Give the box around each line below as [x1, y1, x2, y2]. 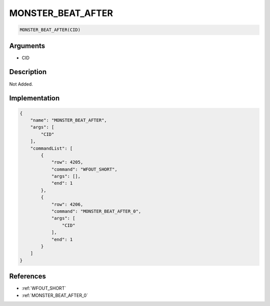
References [9, 272, 46, 280]
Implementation [9, 94, 60, 103]
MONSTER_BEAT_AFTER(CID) [19, 27, 81, 33]
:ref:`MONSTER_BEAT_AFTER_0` [21, 292, 88, 298]
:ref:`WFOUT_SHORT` [21, 285, 66, 291]
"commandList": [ [30, 145, 73, 151]
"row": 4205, [51, 159, 83, 165]
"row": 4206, [51, 201, 83, 207]
